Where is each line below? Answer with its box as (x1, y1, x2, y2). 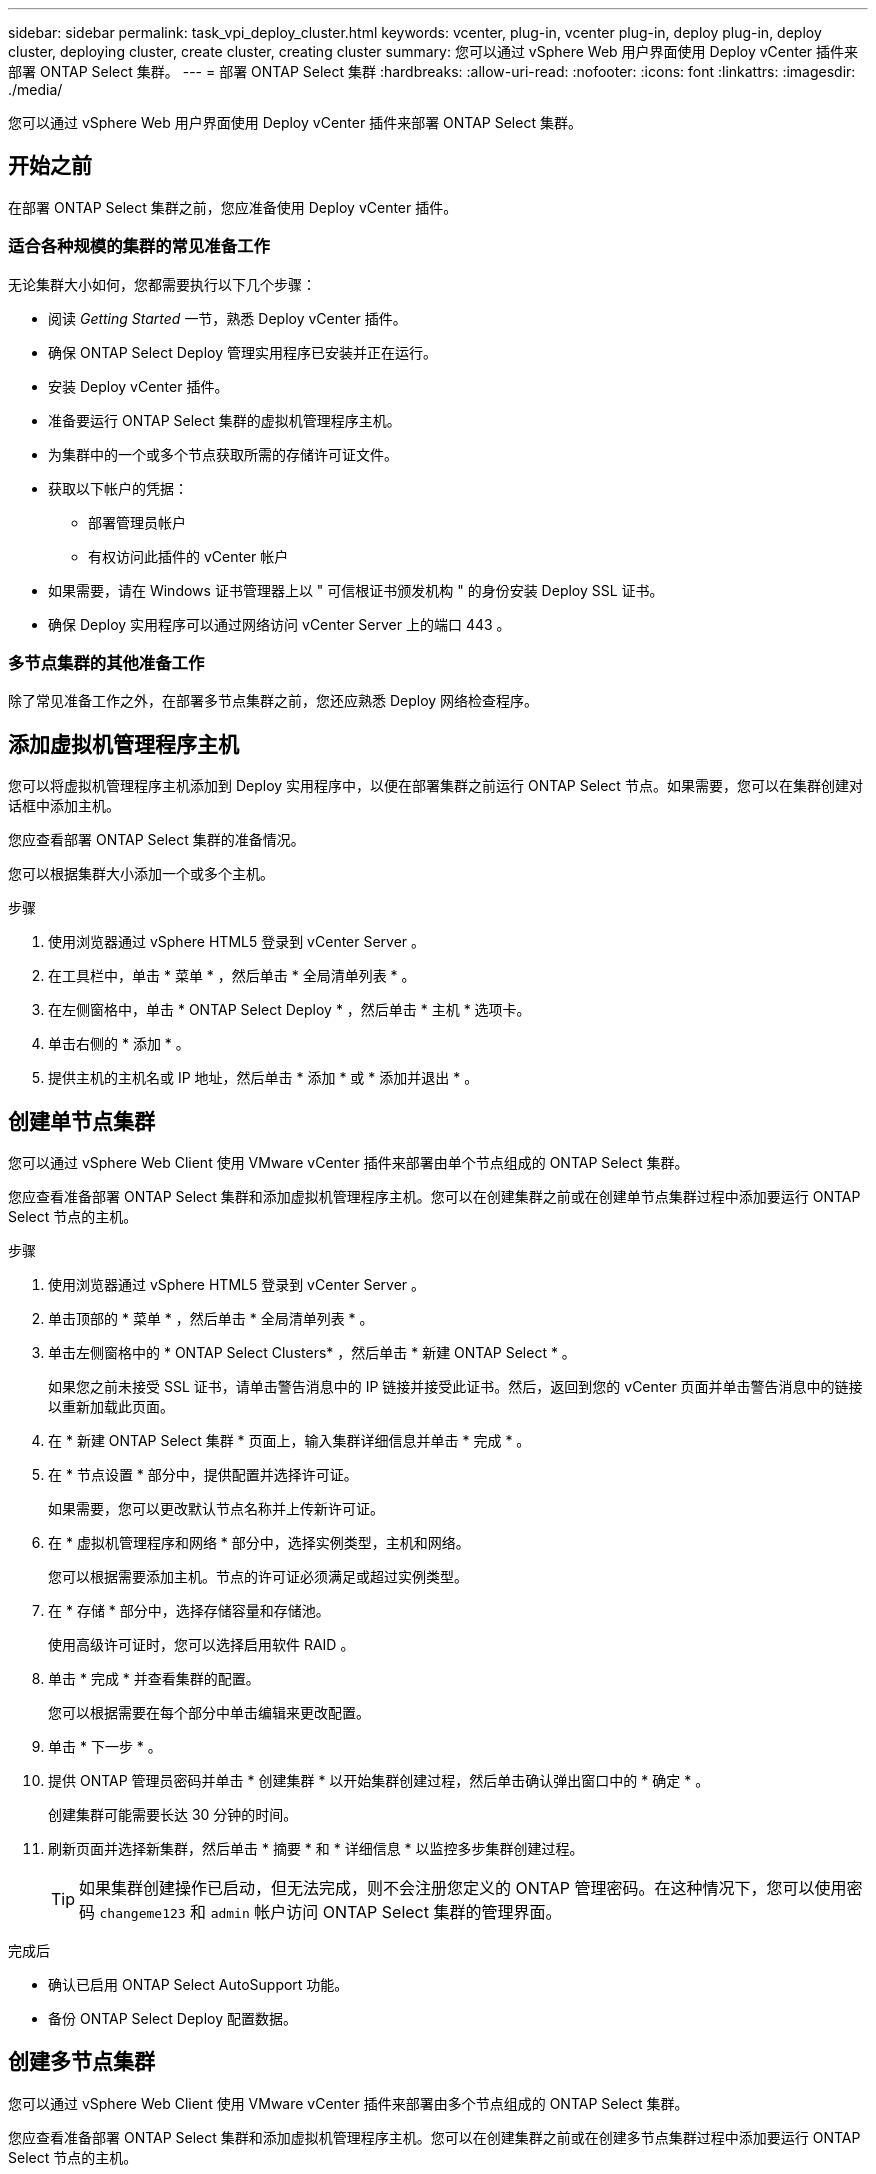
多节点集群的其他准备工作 (8, 652, 205, 673)
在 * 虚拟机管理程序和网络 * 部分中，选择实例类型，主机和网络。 (48, 1534, 470, 1552)
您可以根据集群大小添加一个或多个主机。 (8, 865, 274, 883)
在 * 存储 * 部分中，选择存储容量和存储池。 (48, 1602, 330, 1620)
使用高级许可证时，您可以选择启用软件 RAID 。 (48, 1636, 355, 1654)
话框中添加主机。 (8, 797, 120, 815)
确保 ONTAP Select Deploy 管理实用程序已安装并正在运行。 (48, 343, 437, 361)
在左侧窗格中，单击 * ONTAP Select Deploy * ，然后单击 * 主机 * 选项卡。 (48, 1001, 531, 1019)
